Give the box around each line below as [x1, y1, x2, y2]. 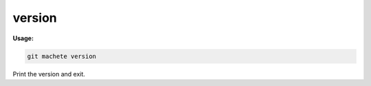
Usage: [12, 34, 34, 42]
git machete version [27, 52, 96, 60]
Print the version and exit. [12, 70, 86, 78]
